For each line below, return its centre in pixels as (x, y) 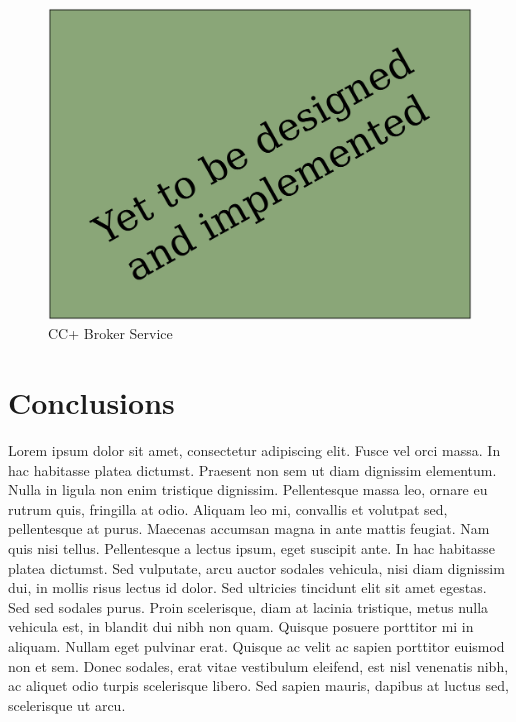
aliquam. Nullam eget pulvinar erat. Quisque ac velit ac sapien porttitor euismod (256, 646)
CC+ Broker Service (110, 333)
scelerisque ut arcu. (67, 704)
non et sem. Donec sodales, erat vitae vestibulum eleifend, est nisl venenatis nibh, (258, 665)
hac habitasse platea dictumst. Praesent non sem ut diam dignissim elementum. (252, 469)
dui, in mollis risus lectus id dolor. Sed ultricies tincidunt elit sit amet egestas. (247, 587)
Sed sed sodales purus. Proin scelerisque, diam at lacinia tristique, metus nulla (248, 606)
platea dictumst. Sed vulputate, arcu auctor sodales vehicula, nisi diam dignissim (256, 567)
